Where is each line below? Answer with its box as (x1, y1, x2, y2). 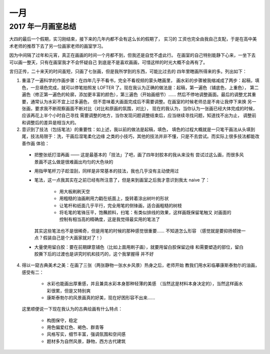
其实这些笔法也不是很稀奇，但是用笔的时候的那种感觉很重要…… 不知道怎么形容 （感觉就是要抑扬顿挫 (34, 228, 242, 234)
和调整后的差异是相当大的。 (21, 119, 79, 125)
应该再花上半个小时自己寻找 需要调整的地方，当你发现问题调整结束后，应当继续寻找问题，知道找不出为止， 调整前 (21, 112, 256, 118)
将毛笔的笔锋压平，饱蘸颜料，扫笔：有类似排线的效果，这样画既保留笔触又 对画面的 (59, 209, 231, 215)
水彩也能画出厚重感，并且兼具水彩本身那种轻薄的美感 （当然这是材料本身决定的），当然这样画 (46, 281, 238, 287)
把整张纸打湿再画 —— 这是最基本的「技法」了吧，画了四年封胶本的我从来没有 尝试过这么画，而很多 (34, 152, 239, 158)
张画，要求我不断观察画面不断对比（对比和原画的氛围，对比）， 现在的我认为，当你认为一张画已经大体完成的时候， (21, 105, 257, 111)
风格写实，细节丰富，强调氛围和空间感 (46, 331, 126, 337)
